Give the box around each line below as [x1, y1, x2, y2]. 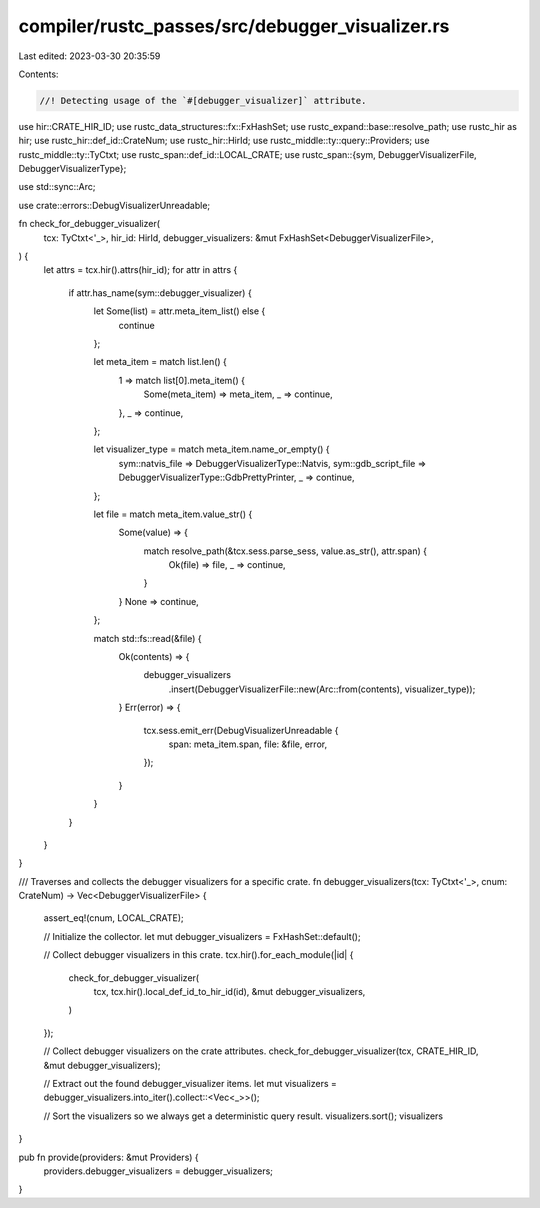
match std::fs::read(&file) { [93, 632, 202, 644]
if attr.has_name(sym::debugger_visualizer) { [68, 286, 252, 299]
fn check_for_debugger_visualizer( [18, 218, 160, 230]
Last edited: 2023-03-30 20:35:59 [18, 50, 161, 62]
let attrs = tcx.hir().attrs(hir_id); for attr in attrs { [43, 264, 238, 276]
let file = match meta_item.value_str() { [93, 508, 253, 520]
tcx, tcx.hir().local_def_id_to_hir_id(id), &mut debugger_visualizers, [93, 986, 366, 998]
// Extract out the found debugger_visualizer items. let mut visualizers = [43, 1078, 337, 1089]
